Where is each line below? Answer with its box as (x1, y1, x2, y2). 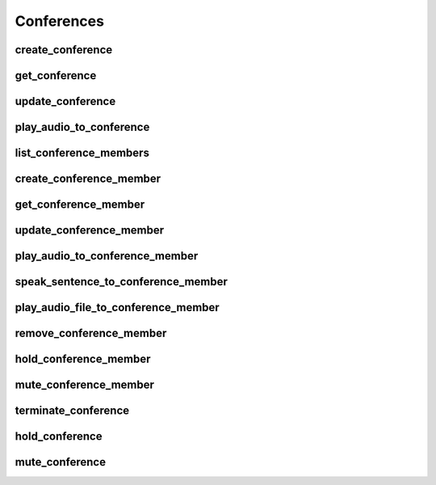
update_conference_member (15, 223, 165, 238)
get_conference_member (15, 198, 145, 212)
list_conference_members (15, 146, 149, 160)
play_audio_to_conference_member (15, 249, 199, 263)
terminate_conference (15, 404, 130, 418)
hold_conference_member (15, 352, 151, 366)
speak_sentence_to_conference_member (15, 275, 228, 289)
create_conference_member (15, 172, 161, 186)
